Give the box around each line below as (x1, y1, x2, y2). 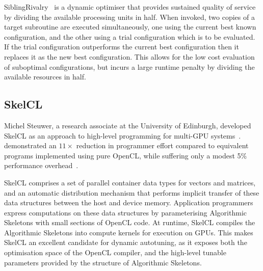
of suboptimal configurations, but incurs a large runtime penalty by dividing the (4, 61, 255, 72)
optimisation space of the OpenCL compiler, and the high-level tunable (4, 247, 226, 258)
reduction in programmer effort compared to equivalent (76, 140, 249, 151)
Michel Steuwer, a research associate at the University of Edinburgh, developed (4, 120, 251, 130)
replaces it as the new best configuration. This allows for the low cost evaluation (4, 51, 255, 62)
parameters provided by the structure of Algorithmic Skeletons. (4, 257, 202, 267)
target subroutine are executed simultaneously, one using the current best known (4, 21, 256, 32)
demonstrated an (4, 140, 57, 151)
